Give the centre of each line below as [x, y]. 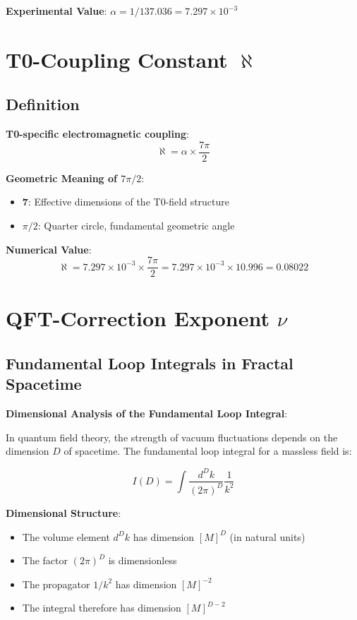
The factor [45, 560]
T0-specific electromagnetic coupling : [97, 134]
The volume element [66, 536]
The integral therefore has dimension [102, 608]
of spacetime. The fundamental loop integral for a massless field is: [208, 451]
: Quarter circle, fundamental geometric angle [136, 226]
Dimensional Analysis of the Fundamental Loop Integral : [147, 413]
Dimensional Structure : [63, 512]
